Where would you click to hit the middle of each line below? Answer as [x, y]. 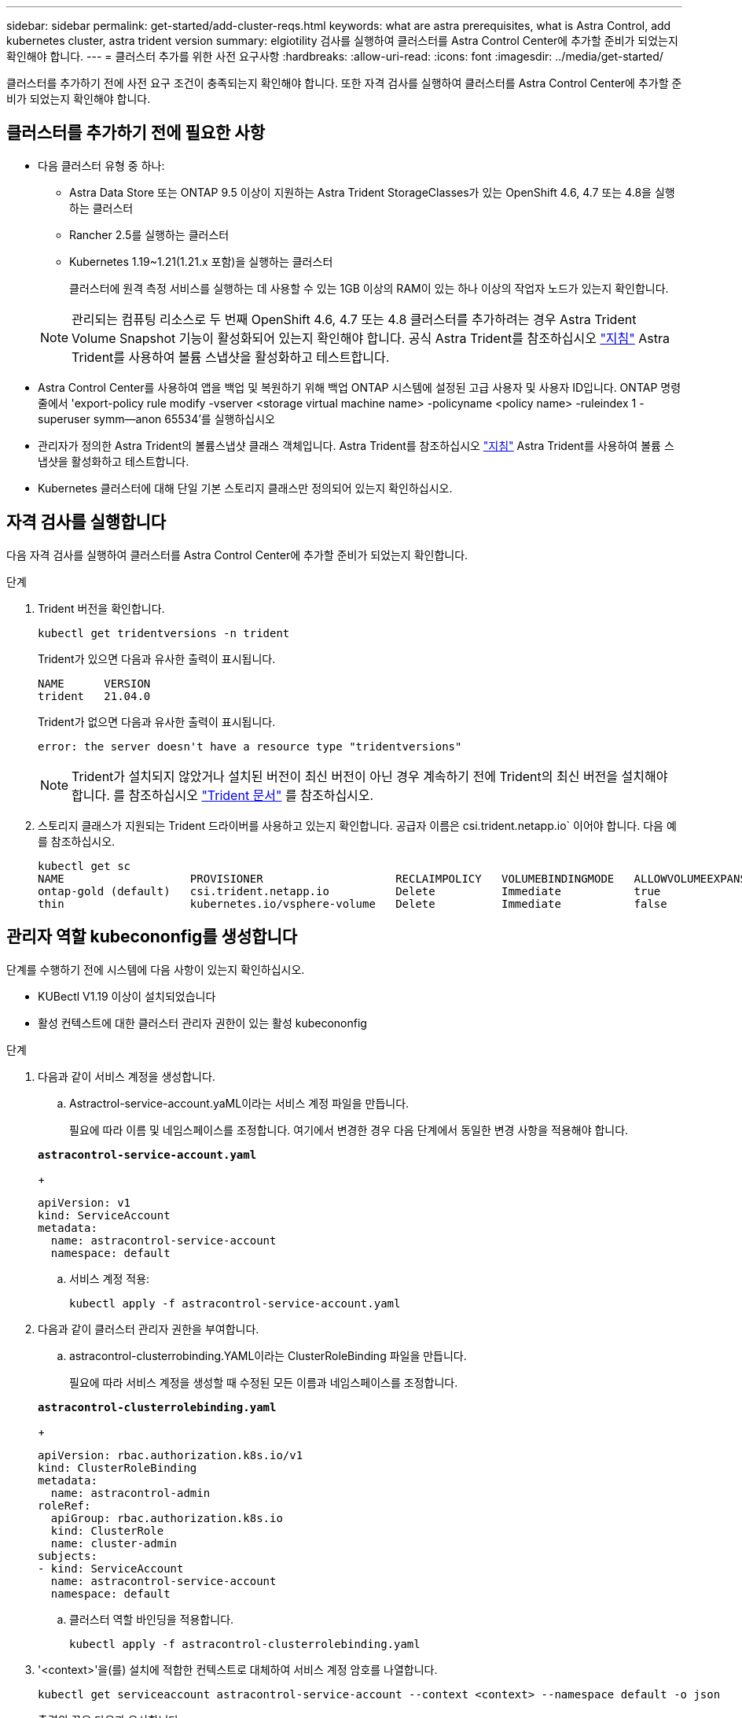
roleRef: [64, 1505]
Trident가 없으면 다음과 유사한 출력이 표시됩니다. [157, 721]
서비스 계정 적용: [110, 1278]
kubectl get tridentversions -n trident [164, 633]
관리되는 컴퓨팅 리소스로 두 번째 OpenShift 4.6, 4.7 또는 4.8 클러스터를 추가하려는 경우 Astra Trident [354, 319]
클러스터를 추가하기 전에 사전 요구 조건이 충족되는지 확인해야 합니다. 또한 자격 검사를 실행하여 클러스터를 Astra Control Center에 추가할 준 [344, 83]
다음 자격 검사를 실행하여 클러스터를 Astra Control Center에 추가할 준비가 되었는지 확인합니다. [237, 555]
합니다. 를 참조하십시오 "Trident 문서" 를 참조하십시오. [223, 795]
